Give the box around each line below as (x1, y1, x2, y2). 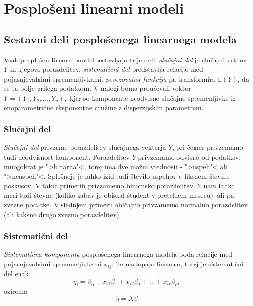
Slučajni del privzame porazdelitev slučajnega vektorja (4, 142, 166, 152)
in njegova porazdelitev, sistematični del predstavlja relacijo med (10, 64, 203, 74)
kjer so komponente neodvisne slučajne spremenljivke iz (70, 92, 236, 102)
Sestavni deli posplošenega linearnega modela (4, 31, 237, 46)
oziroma (4, 286, 28, 296)
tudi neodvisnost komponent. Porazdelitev (4, 151, 130, 162)
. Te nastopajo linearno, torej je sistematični (112, 258, 244, 268)
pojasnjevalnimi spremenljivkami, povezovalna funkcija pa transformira (4, 73, 215, 83)
